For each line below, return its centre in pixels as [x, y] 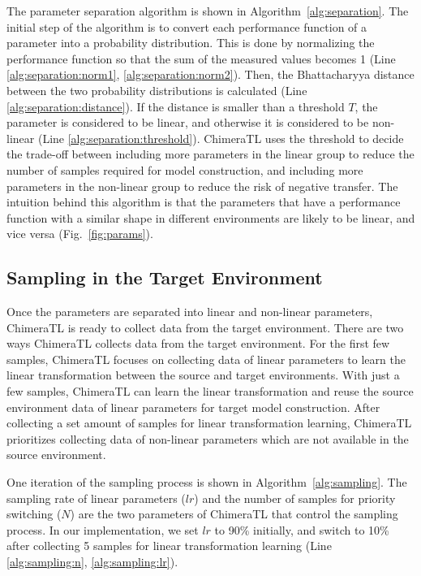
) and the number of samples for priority [295, 498]
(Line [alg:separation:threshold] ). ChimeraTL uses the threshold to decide [221, 138]
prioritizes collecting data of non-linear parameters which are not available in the [208, 438]
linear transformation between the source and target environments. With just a [203, 375]
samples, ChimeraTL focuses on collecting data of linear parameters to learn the [206, 359]
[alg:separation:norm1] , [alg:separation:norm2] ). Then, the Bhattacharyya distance [210, 74]
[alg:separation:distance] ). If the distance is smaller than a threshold [176, 106]
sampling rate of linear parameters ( [96, 498]
